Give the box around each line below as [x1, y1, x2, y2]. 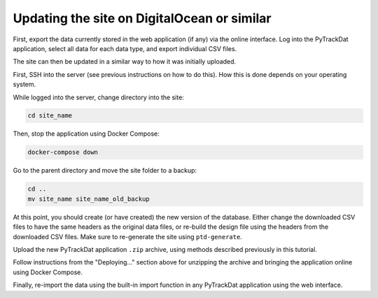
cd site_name [27, 112, 73, 120]
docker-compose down [27, 148, 98, 157]
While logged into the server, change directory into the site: [13, 93, 185, 101]
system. [13, 80, 36, 89]
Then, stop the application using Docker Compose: [13, 129, 160, 138]
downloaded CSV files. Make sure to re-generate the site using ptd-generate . [13, 232, 243, 241]
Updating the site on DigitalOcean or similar [13, 10, 272, 26]
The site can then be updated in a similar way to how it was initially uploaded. [13, 57, 237, 66]
